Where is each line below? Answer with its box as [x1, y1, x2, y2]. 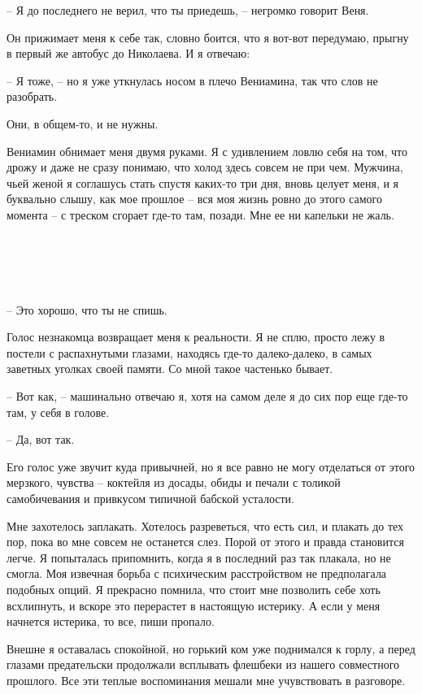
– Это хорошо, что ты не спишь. [7, 301, 167, 318]
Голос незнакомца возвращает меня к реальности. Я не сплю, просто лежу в [7, 328, 385, 345]
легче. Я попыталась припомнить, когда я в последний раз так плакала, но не [7, 549, 391, 566]
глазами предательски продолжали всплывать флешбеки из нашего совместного [7, 656, 400, 673]
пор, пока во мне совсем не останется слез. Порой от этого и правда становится [7, 533, 404, 550]
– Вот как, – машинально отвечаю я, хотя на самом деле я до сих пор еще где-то [7, 388, 408, 405]
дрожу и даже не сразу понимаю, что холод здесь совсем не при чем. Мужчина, [7, 158, 403, 176]
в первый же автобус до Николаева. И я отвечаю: [7, 45, 250, 62]
